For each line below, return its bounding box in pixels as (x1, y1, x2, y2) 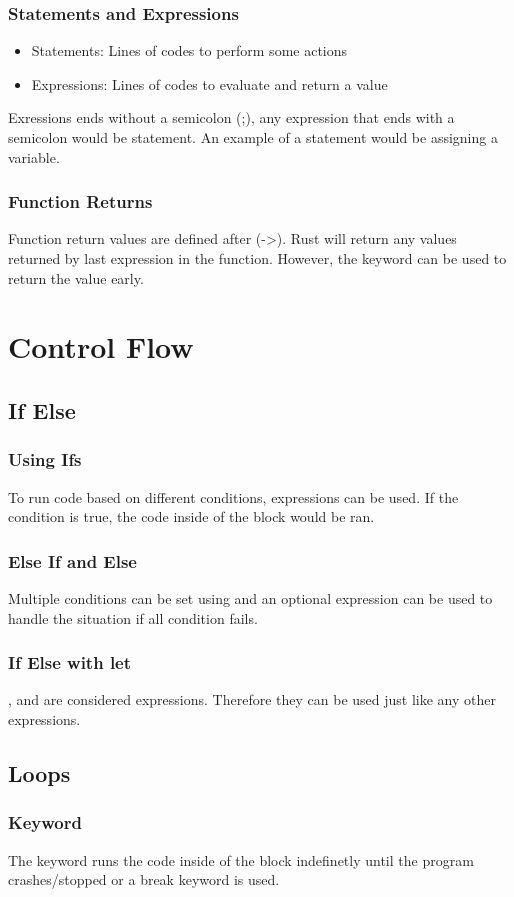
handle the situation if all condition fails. (8, 607, 258, 628)
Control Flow (8, 326, 194, 367)
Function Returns (8, 189, 153, 214)
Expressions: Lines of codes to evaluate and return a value (31, 73, 388, 94)
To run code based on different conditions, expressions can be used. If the (8, 486, 459, 507)
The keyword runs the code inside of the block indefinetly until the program (8, 849, 474, 870)
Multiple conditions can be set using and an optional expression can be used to (8, 587, 493, 608)
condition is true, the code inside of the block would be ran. (8, 506, 375, 527)
